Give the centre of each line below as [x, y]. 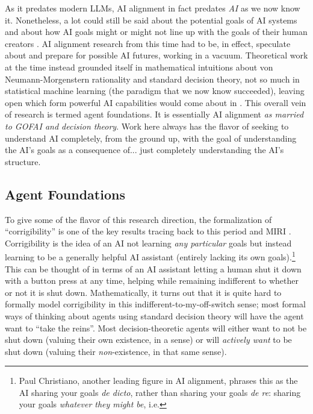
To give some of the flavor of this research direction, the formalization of [138, 219]
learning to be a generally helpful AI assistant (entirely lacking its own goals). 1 [150, 256]
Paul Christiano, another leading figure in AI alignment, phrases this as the [158, 381]
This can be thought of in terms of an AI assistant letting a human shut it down [153, 268]
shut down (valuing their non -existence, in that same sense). [116, 351]
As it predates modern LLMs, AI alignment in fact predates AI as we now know [153, 8]
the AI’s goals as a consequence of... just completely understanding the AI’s [144, 150]
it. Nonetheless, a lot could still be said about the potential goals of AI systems [151, 20]
